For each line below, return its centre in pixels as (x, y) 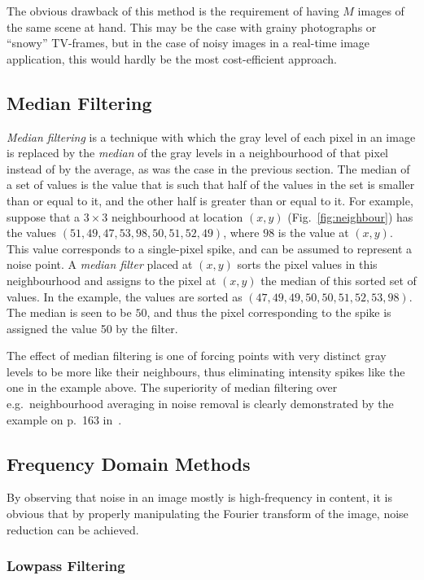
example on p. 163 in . (64, 419)
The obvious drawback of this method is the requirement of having (173, 11)
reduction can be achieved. (73, 529)
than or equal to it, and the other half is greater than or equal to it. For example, (210, 200)
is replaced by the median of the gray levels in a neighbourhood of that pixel (198, 153)
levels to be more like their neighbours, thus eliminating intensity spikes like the (206, 371)
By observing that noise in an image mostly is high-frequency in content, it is (199, 497)
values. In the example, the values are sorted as (125, 296)
